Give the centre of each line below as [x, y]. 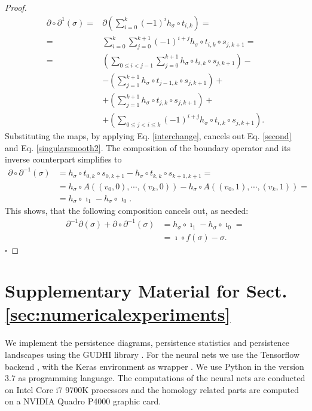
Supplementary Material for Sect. [146, 291]
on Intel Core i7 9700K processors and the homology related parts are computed [152, 389]
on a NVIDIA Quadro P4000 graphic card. [83, 401]
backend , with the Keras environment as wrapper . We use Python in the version [155, 366]
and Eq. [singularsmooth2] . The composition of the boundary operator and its [148, 147]
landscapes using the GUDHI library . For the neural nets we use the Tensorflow [152, 355]
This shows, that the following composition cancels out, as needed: [127, 211]
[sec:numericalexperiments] [118, 314]
